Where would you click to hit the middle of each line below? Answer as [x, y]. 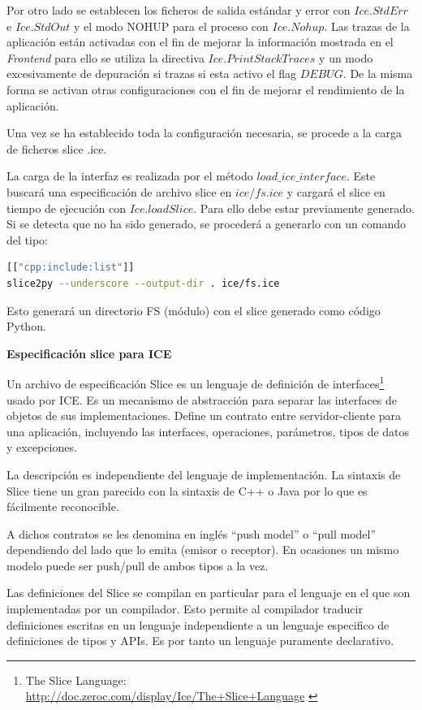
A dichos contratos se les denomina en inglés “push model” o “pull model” [192, 533]
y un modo [346, 57]
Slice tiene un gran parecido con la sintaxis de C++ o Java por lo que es [187, 490]
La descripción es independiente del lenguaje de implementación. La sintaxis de [204, 474]
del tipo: [27, 239]
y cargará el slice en [336, 191]
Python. [26, 326]
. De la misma [378, 74]
